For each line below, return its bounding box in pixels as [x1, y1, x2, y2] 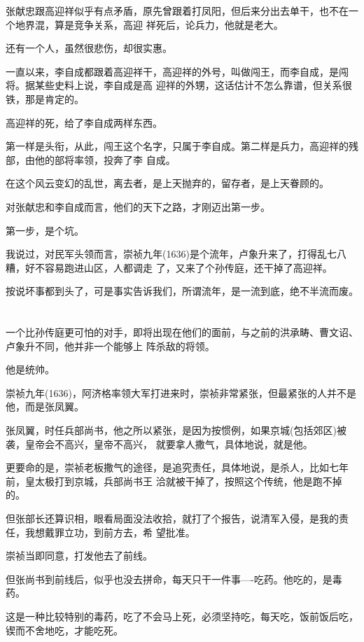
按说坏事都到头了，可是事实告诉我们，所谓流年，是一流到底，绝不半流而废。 [6, 284, 358, 298]
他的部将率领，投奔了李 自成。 [34, 152, 176, 167]
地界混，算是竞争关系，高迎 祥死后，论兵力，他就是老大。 [15, 17, 283, 32]
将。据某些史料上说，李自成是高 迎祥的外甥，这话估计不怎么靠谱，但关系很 [6, 78, 352, 92]
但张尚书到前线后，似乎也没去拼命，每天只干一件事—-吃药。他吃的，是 [6, 571, 332, 586]
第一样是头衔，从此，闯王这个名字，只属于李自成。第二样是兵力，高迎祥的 [6, 139, 349, 153]
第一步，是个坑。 [6, 223, 84, 237]
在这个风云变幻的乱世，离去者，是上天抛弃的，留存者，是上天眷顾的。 [6, 176, 329, 190]
